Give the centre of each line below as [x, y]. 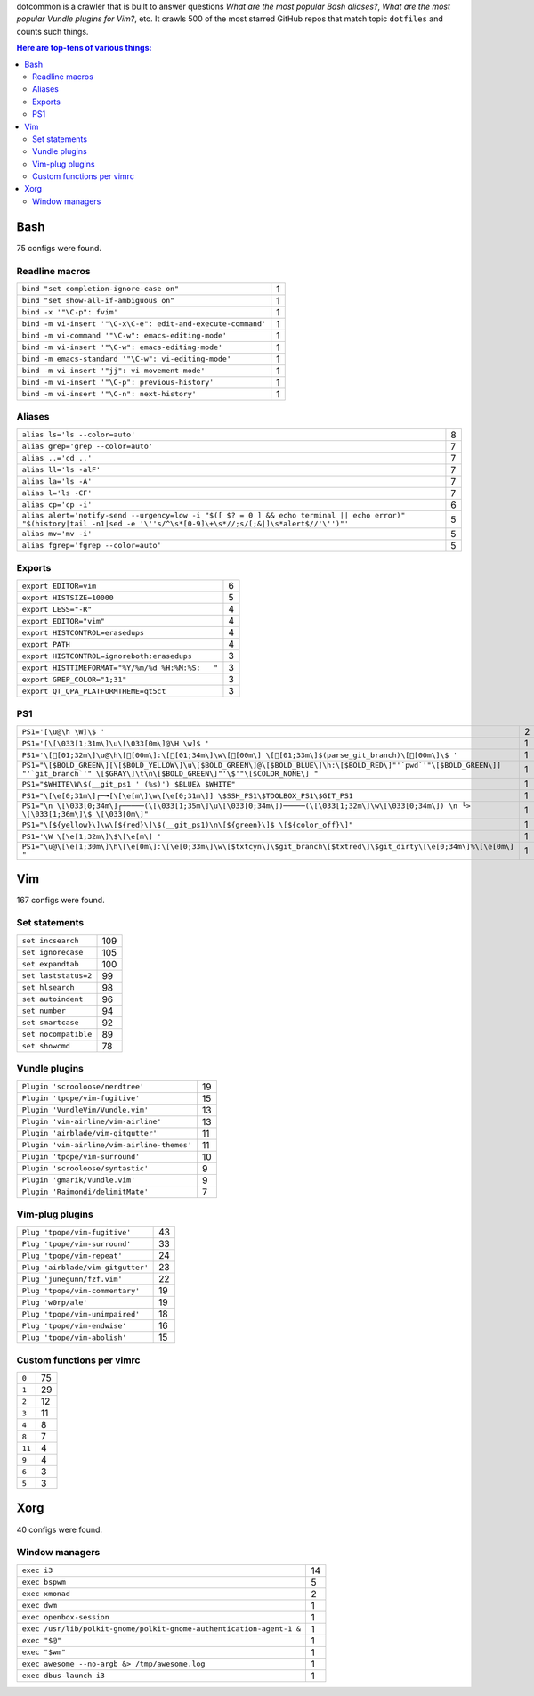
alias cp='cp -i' [57, 505]
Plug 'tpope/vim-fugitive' [77, 1232]
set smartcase [50, 1023]
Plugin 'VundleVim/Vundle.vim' [85, 1110]
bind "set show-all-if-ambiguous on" [98, 301]
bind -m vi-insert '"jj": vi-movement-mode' [113, 371]
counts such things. [53, 31]
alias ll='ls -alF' [61, 470]
